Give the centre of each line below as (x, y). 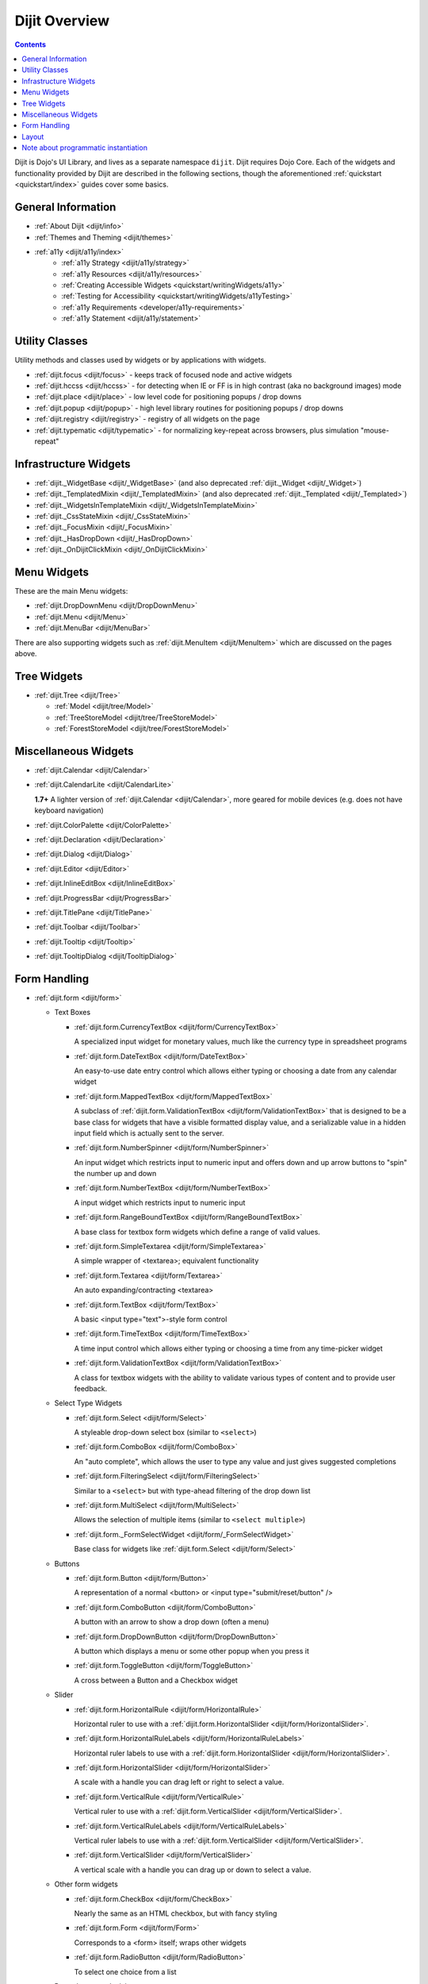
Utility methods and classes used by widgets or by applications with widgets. (141, 360)
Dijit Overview (62, 21)
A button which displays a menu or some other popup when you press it (191, 1651)
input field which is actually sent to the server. (149, 1133)
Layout (33, 136)
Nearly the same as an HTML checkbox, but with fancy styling (176, 1913)
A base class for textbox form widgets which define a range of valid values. (197, 1232)
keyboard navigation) (69, 810)
